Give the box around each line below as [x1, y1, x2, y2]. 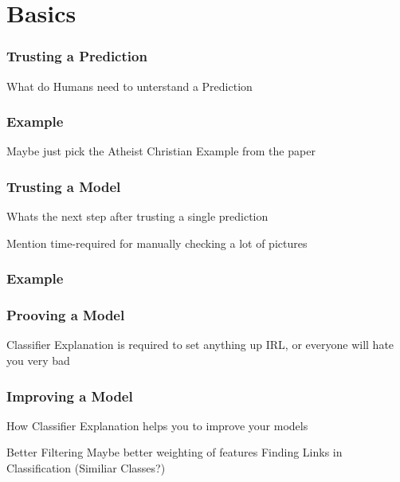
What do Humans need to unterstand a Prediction [6, 77, 253, 94]
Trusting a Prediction [6, 46, 147, 66]
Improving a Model [6, 386, 133, 406]
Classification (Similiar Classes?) [6, 460, 166, 476]
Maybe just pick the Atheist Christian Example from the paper [6, 143, 316, 159]
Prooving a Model [6, 305, 125, 325]
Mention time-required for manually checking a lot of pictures [6, 234, 308, 251]
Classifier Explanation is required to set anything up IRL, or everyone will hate [6, 336, 394, 353]
